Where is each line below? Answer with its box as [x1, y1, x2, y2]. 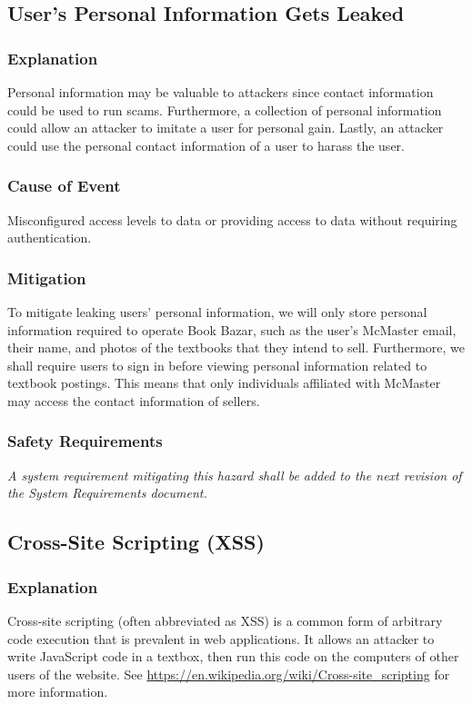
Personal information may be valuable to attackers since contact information [7, 83, 434, 101]
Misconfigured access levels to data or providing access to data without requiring [7, 210, 457, 229]
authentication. [7, 228, 92, 247]
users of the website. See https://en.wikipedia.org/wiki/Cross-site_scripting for [7, 664, 450, 683]
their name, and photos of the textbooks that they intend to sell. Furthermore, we [7, 338, 466, 357]
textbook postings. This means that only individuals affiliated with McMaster [7, 373, 441, 392]
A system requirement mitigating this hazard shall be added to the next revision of [7, 465, 462, 484]
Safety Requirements [7, 430, 163, 452]
